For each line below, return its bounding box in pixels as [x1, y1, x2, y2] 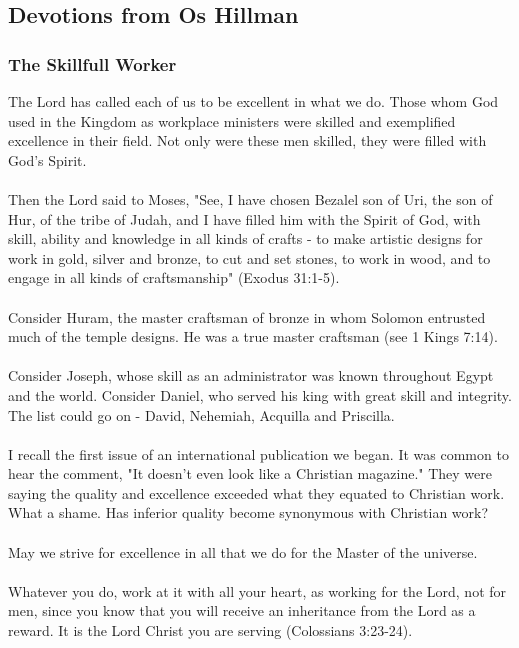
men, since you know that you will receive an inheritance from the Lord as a [8, 600, 476, 621]
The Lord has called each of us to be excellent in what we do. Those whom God [8, 91, 499, 111]
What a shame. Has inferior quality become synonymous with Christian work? [8, 502, 489, 523]
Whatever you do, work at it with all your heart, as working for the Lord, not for [8, 580, 507, 601]
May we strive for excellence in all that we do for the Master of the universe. [8, 541, 478, 562]
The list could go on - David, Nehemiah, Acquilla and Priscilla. [8, 404, 395, 425]
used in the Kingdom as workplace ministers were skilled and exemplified [8, 110, 456, 131]
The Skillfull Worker [8, 51, 177, 76]
